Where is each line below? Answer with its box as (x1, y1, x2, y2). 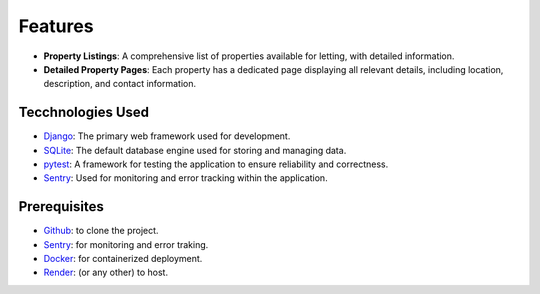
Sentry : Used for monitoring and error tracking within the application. (43, 172, 329, 184)
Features (18, 15, 94, 37)
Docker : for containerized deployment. (43, 253, 203, 265)
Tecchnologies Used (18, 104, 150, 121)
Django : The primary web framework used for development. (43, 130, 291, 142)
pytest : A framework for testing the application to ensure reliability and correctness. (43, 158, 389, 170)
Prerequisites (18, 198, 104, 215)
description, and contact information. (43, 78, 197, 90)
